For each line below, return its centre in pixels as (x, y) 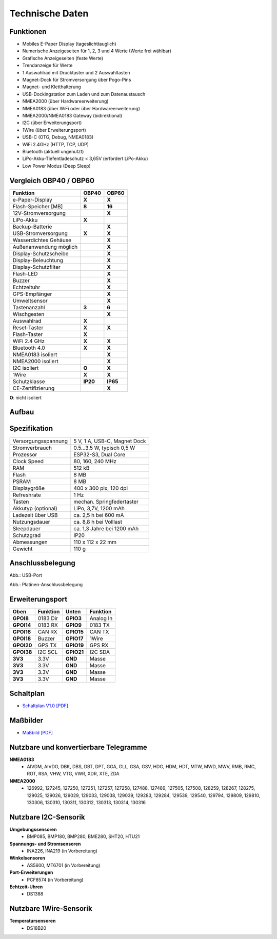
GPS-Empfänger (32, 294)
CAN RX (47, 632)
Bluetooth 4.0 (29, 348)
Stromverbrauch (32, 448)
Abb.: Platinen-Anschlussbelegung (46, 585)
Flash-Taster (28, 334)
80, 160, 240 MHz (95, 461)
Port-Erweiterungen (31, 872)
